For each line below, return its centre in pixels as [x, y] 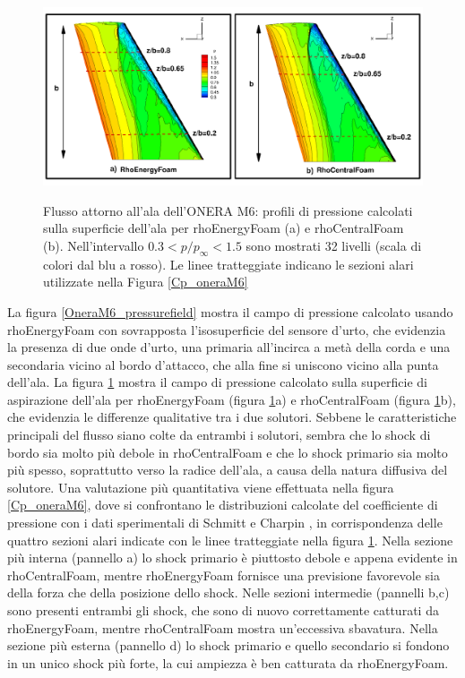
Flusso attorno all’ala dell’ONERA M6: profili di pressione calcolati [228, 210]
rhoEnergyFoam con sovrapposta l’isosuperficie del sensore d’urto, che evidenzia [227, 329]
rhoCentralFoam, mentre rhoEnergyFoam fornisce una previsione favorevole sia [224, 575]
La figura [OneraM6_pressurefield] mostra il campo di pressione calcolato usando [230, 311]
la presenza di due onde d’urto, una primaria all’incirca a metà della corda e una [229, 347]
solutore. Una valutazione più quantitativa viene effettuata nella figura [201, 487]
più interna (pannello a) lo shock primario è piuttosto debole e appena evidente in [232, 558]
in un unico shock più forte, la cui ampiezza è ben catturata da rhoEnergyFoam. [228, 662]
